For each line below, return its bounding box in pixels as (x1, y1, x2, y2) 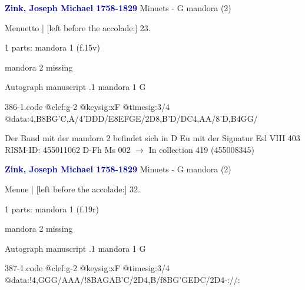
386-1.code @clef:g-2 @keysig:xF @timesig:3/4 (5, 100, 170, 112)
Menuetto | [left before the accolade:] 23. (5, 21, 151, 34)
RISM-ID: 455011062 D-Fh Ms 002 (5, 143, 131, 155)
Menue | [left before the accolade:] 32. (5, 182, 140, 195)
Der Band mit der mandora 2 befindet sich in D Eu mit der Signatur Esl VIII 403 (5, 132, 300, 144)
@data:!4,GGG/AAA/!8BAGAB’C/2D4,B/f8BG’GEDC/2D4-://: (5, 273, 240, 285)
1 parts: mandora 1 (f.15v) (5, 41, 100, 54)
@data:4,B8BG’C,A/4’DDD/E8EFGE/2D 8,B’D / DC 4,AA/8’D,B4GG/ (5, 112, 258, 124)
